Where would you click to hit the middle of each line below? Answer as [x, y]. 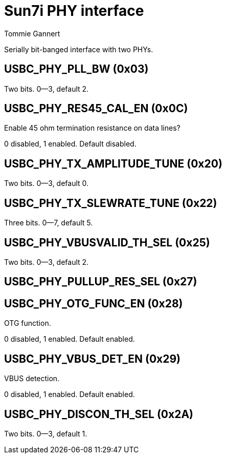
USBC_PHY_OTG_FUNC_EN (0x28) [94, 303]
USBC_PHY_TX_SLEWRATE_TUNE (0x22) [111, 203]
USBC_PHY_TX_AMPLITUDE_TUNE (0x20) [113, 163]
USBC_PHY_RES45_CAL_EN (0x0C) [96, 109]
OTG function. [28, 323]
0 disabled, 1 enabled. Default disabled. [70, 144]
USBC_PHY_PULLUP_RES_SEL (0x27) [101, 282]
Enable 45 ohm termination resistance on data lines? [92, 128]
